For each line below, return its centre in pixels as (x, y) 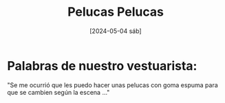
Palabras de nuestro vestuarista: (102, 66)
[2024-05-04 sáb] (116, 31)
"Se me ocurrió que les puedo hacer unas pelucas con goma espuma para (112, 85)
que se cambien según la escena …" (58, 92)
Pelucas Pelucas (116, 12)
